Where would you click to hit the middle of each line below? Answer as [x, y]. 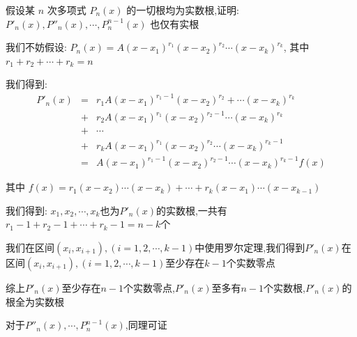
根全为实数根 [35, 301]
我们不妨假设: [36, 47]
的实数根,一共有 [191, 210]
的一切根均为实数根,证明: [183, 10]
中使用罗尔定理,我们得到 [250, 247]
